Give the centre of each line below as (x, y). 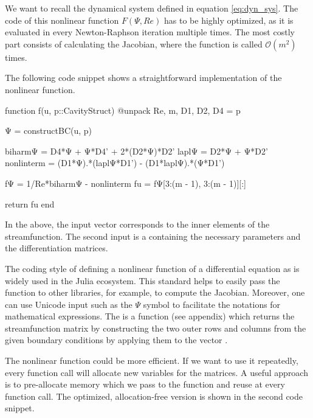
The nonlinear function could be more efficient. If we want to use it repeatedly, (152, 361)
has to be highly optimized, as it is (229, 20)
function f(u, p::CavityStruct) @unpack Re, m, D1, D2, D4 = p (123, 110)
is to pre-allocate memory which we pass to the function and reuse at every (145, 384)
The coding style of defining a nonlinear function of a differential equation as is (152, 268)
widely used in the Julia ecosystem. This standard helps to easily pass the (143, 280)
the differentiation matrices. (57, 248)
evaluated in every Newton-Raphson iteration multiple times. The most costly (150, 32)
